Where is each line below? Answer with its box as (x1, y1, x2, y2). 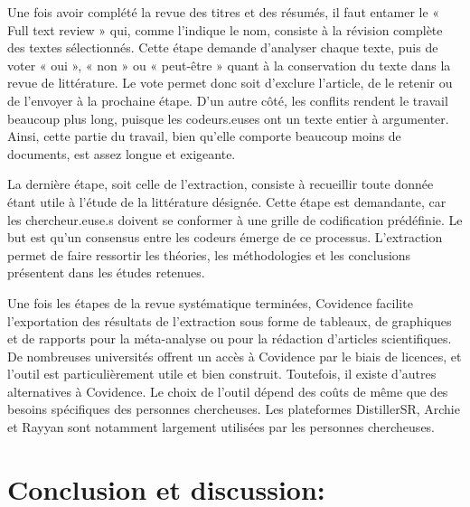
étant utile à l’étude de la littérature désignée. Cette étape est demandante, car (7, 192, 446, 211)
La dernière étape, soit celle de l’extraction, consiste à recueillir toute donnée (7, 174, 434, 193)
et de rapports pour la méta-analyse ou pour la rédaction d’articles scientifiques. (7, 329, 452, 348)
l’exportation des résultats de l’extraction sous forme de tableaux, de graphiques (7, 311, 452, 330)
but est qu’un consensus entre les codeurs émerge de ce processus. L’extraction (7, 228, 443, 247)
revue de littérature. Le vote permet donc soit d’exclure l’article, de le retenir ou (7, 73, 453, 92)
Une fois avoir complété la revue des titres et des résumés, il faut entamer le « (7, 3, 440, 21)
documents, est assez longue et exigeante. (7, 144, 236, 163)
